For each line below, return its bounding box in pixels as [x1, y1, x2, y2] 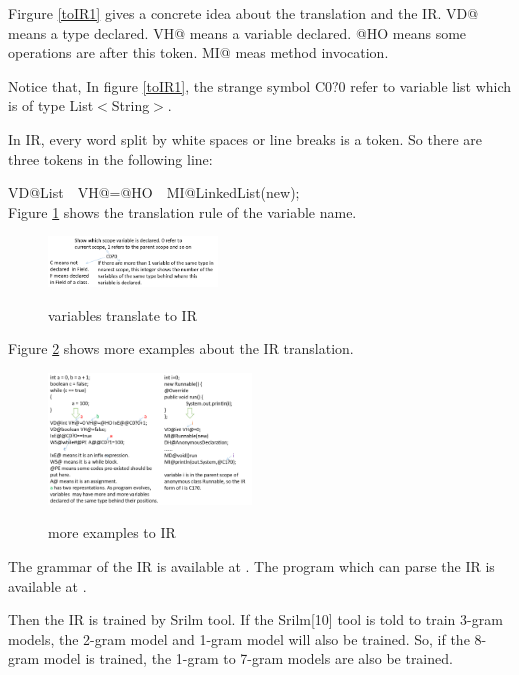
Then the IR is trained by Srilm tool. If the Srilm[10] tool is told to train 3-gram [8, 609, 503, 630]
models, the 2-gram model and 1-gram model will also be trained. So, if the [8, 628, 470, 649]
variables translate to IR [48, 304, 197, 325]
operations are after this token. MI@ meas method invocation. [8, 42, 389, 63]
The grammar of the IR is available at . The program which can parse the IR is [8, 555, 495, 576]
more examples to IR [48, 522, 176, 543]
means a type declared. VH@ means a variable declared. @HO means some [8, 22, 467, 43]
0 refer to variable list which [338, 75, 512, 96]
